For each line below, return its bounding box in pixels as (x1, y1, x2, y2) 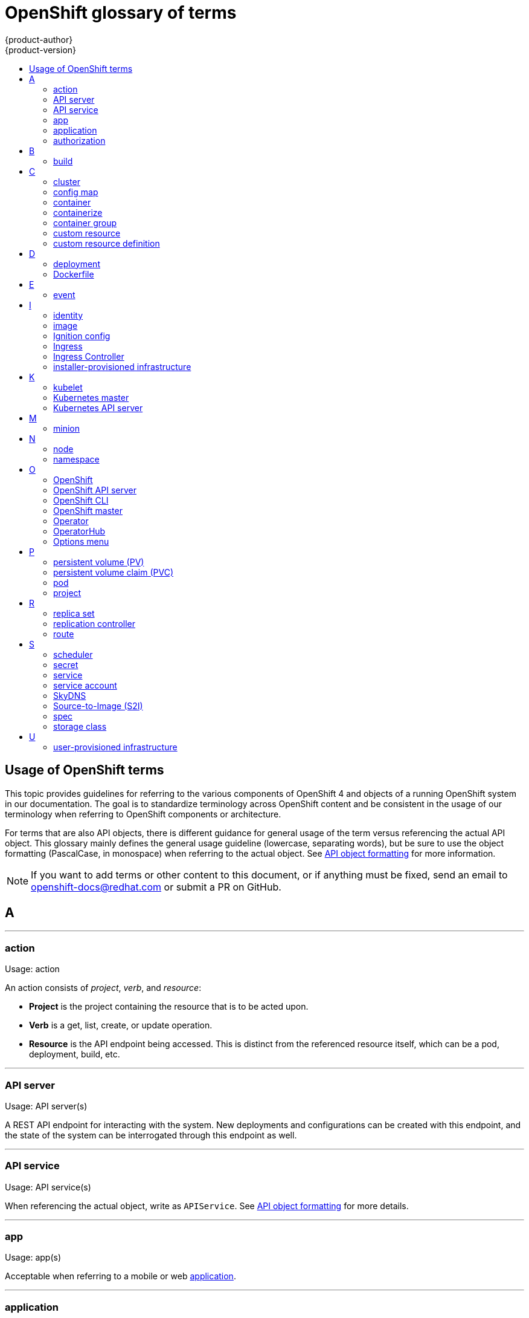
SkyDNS (53, 690, 86, 701)
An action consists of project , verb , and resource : (5, 982, 202, 993)
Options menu (53, 536, 109, 547)
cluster (53, 176, 80, 187)
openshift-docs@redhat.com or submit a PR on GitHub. (31, 880, 281, 893)
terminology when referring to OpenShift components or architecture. (5, 808, 281, 819)
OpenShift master (53, 505, 123, 516)
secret (53, 659, 79, 670)
